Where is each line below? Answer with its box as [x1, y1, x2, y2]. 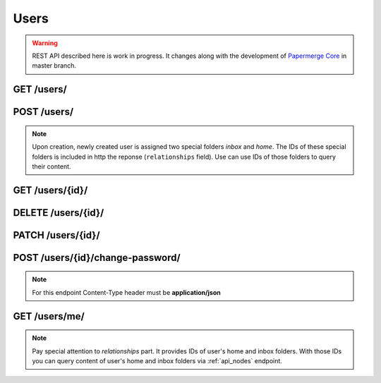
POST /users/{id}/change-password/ [13, 251, 181, 264]
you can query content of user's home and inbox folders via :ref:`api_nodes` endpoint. [32, 356, 282, 365]
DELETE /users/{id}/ [13, 207, 104, 219]
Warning [32, 39, 58, 47]
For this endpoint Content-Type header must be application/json [32, 288, 222, 296]
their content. [32, 162, 71, 171]
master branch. [32, 61, 77, 70]
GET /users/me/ [13, 310, 85, 322]
